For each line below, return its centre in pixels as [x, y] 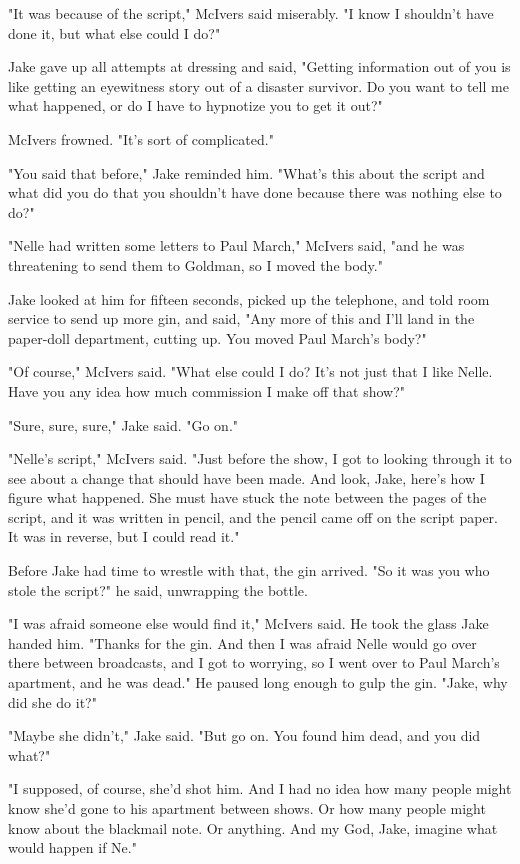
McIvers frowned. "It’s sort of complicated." [141, 138]
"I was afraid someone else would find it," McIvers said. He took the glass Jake [248, 623]
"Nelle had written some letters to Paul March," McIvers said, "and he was [236, 245]
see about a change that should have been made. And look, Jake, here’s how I [246, 477]
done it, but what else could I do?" [114, 32]
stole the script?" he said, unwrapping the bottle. [158, 589]
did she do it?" [52, 701]
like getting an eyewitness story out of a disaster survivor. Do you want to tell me [258, 85]
